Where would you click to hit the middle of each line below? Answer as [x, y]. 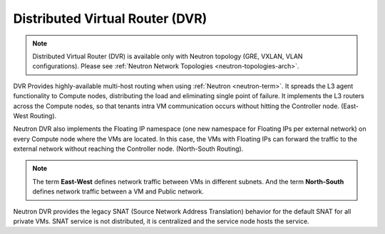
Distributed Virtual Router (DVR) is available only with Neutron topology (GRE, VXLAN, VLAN [168, 56]
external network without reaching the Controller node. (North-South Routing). [128, 149]
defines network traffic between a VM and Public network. [118, 191]
